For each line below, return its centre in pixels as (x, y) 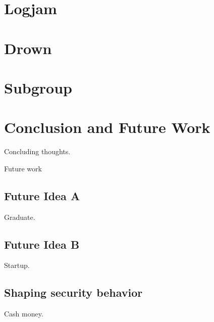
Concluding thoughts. (37, 151)
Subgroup (38, 87)
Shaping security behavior (73, 292)
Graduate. (20, 217)
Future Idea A (42, 195)
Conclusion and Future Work (107, 127)
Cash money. (24, 314)
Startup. (17, 265)
